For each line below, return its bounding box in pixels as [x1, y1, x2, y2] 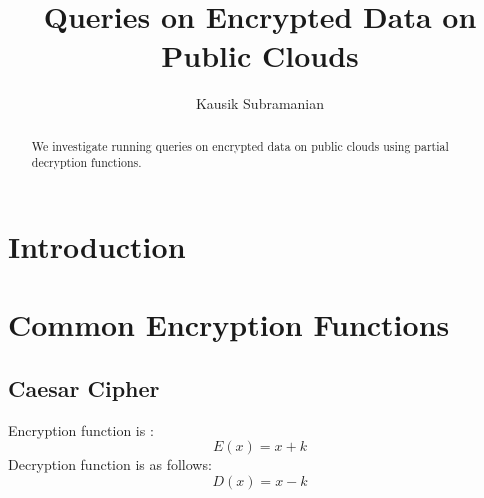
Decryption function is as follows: [8, 454, 212, 475]
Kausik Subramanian [195, 93, 325, 114]
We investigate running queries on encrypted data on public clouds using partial [31, 137, 449, 154]
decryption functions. [31, 154, 142, 171]
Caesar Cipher [8, 372, 160, 403]
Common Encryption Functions [8, 304, 450, 345]
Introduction [8, 226, 186, 267]
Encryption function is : [8, 419, 154, 440]
